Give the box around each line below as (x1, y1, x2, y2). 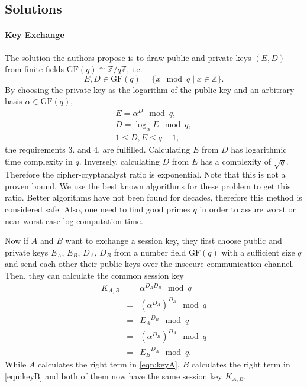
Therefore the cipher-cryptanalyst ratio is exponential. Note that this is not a (5, 168, 286, 180)
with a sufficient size (221, 246, 295, 258)
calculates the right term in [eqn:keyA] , (38, 358, 180, 370)
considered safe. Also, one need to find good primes (5, 203, 190, 215)
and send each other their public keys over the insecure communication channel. (5, 257, 295, 270)
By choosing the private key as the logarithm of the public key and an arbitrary (5, 83, 295, 95)
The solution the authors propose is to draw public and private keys (5, 51, 251, 63)
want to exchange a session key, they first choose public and (65, 234, 282, 247)
